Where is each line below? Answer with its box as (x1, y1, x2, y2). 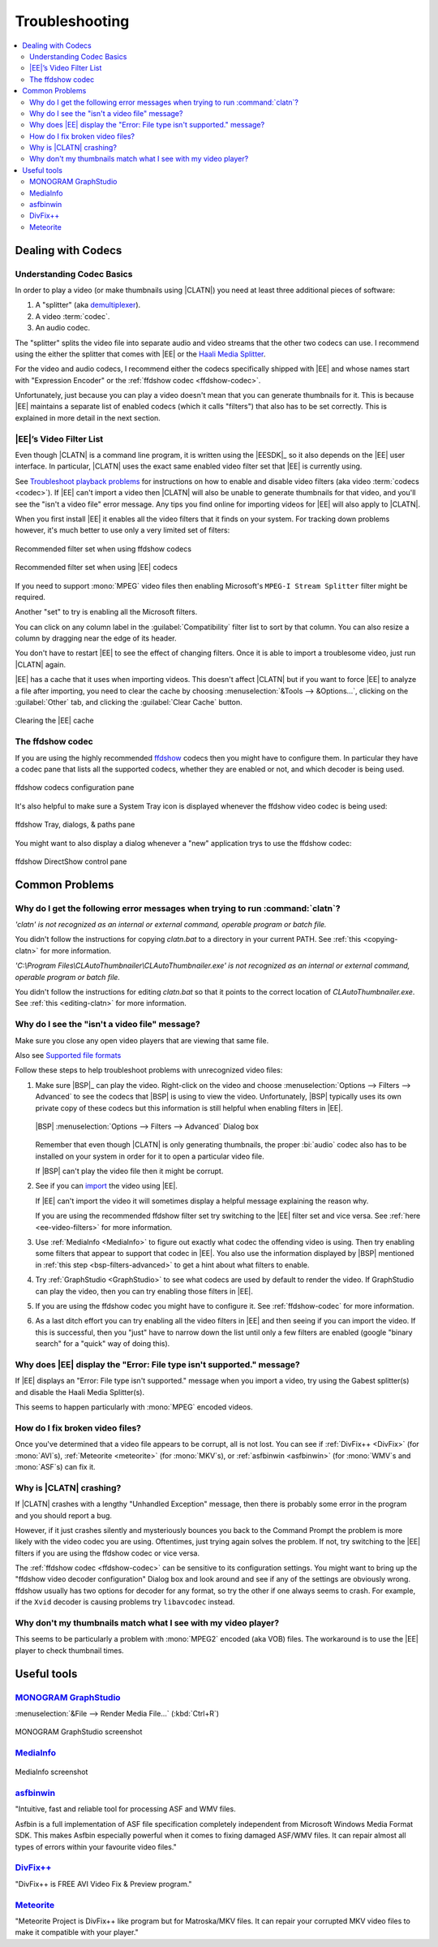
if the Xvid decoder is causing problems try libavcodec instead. (15, 1597, 235, 1607)
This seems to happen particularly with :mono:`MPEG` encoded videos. (15, 1402, 253, 1412)
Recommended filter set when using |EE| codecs (15, 563, 178, 572)
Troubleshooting (15, 12, 130, 30)
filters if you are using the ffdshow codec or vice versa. (15, 1548, 200, 1558)
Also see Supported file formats (15, 1050, 122, 1060)
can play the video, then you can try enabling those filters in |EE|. (35, 1286, 253, 1296)
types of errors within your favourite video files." (15, 1841, 178, 1851)
